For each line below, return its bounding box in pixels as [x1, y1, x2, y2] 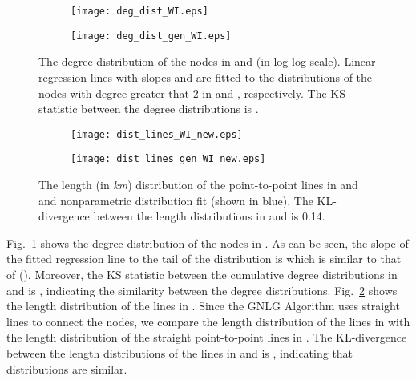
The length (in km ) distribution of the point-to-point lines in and [38, 176, 358, 192]
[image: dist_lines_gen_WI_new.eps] [71, 153, 266, 165]
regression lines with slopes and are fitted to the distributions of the [38, 68, 373, 85]
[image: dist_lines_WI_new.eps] [71, 128, 243, 140]
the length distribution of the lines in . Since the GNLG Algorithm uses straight [6, 297, 400, 314]
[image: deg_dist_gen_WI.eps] [71, 30, 232, 42]
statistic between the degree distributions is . [38, 100, 259, 117]
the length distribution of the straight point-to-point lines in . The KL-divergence [6, 329, 407, 346]
